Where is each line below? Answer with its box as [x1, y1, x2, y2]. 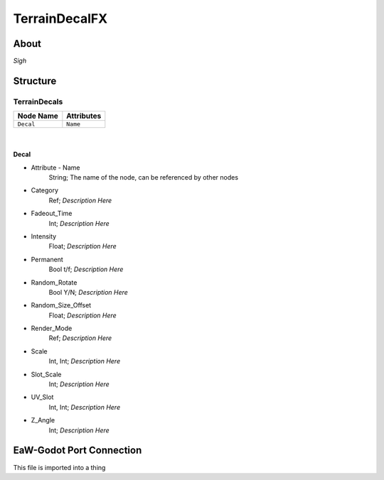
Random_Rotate [31, 278, 78, 287]
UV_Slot [31, 393, 54, 401]
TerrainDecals [13, 97, 63, 107]
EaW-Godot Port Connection [13, 444, 142, 457]
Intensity [31, 231, 57, 241]
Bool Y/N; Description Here [48, 288, 128, 296]
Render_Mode [31, 324, 73, 333]
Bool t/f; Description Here [48, 265, 124, 273]
